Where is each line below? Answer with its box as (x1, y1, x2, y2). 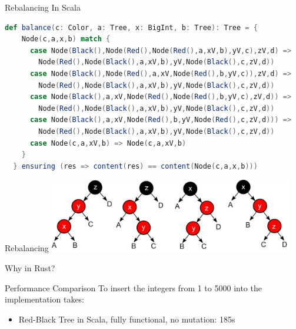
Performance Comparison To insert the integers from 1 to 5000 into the (5, 281, 262, 294)
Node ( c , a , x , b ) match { (21, 35, 111, 44)
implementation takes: (5, 293, 85, 305)
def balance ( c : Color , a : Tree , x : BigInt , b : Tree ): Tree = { (5, 23, 258, 32)
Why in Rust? (5, 262, 55, 274)
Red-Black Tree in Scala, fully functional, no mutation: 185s (18, 312, 235, 325)
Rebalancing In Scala (5, 1, 81, 13)
